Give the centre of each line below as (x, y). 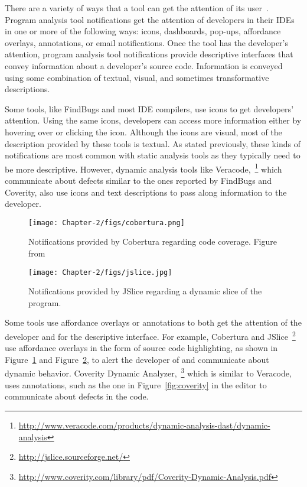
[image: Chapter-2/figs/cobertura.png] (107, 223)
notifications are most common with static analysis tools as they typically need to (153, 155)
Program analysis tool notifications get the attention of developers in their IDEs (150, 19)
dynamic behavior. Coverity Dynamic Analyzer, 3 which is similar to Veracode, (148, 372)
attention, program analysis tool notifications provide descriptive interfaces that (149, 54)
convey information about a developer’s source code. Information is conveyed (144, 65)
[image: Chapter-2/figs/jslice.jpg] (100, 272)
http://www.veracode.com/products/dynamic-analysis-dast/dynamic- (144, 425)
